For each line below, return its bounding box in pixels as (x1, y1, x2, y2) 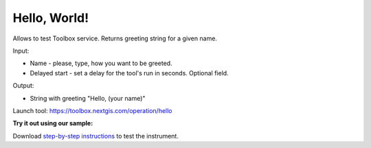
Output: (12, 82, 34, 90)
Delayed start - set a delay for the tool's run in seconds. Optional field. (30, 69, 229, 77)
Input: (12, 47, 30, 55)
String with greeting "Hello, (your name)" (30, 94, 146, 102)
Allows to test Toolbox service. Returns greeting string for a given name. (12, 34, 218, 42)
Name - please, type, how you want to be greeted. (30, 59, 172, 68)
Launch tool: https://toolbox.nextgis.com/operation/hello (12, 106, 172, 114)
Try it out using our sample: (12, 119, 93, 127)
